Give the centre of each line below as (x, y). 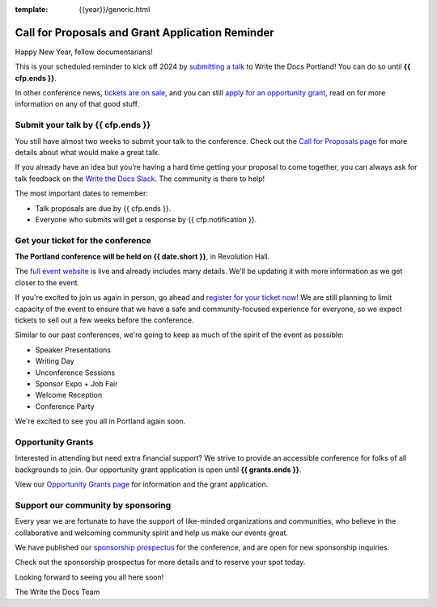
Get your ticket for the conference (83, 240)
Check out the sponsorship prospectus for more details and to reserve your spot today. (160, 563)
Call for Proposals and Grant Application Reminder (144, 32)
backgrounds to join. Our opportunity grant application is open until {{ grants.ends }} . (158, 470)
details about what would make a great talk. (88, 152)
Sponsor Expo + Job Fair (76, 384)
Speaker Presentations (73, 350)
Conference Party (65, 406)
